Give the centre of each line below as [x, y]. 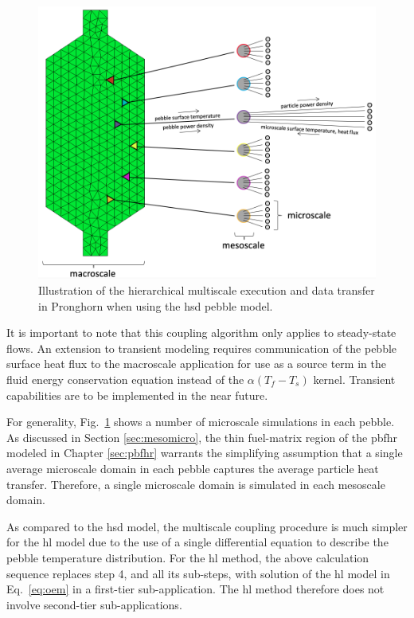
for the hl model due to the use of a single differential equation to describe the [197, 542]
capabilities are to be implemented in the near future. [137, 395]
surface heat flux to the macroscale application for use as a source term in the [196, 364]
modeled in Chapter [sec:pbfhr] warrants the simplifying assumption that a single [205, 453]
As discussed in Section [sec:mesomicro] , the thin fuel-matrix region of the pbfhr [202, 437]
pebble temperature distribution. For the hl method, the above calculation [188, 557]
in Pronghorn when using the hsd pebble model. [156, 305]
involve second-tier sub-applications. [94, 604]
